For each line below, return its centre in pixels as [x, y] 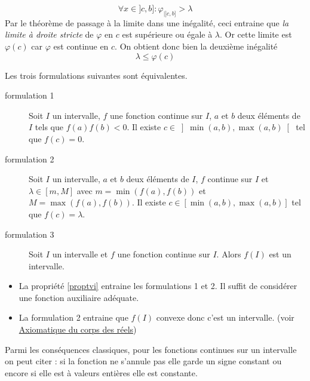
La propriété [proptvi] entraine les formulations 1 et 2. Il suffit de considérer [158, 286]
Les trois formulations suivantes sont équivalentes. [96, 75]
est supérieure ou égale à [167, 34]
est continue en [81, 46]
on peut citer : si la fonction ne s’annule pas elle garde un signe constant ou [143, 361]
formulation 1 [30, 95]
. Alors [229, 254]
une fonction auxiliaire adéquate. [79, 297]
